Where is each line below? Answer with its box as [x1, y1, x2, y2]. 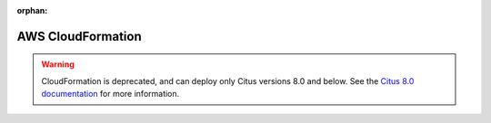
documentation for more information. [41, 89, 180, 99]
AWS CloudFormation [16, 28, 142, 44]
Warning [41, 59, 75, 70]
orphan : [16, 5, 48, 15]
